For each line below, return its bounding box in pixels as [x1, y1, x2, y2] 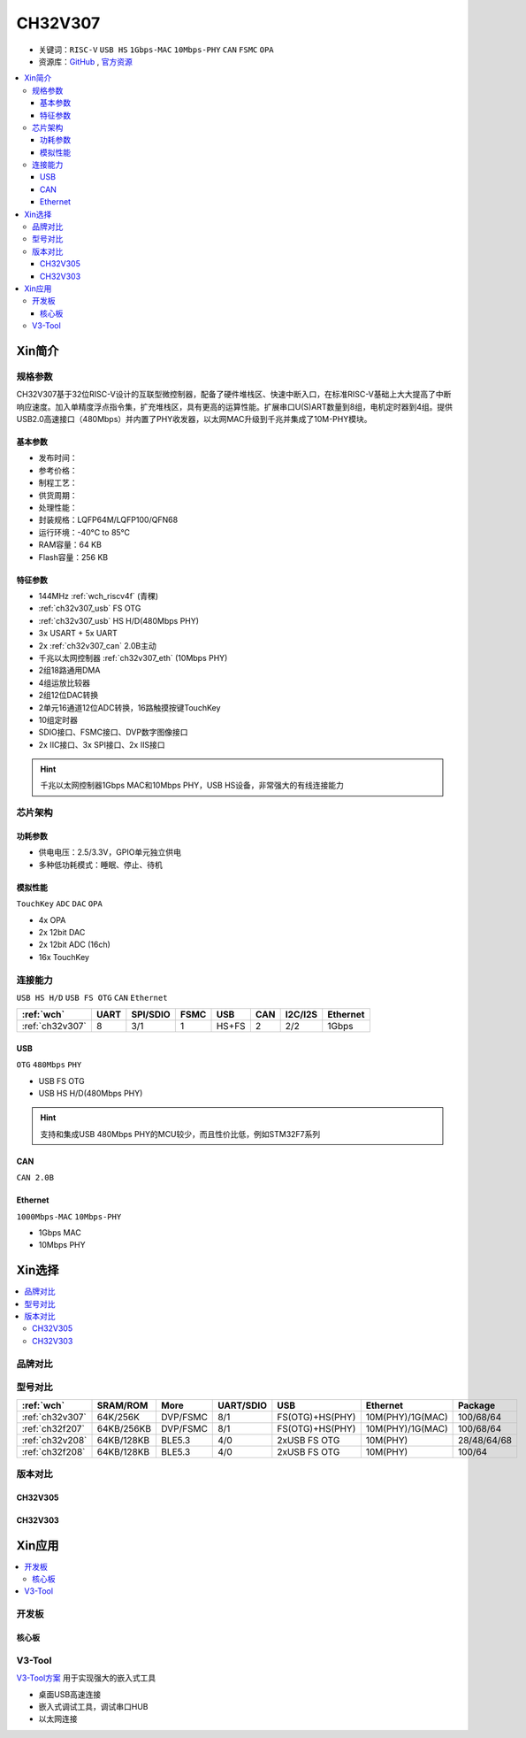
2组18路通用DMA [38, 665, 101, 676]
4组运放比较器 [38, 677, 91, 688]
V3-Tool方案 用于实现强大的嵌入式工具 [16, 1673, 156, 1683]
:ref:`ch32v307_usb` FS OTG [38, 603, 141, 614]
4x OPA [38, 914, 66, 925]
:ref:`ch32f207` [21, 1422, 86, 1434]
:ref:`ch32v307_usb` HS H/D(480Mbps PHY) [38, 615, 199, 626]
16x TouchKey [38, 951, 90, 962]
